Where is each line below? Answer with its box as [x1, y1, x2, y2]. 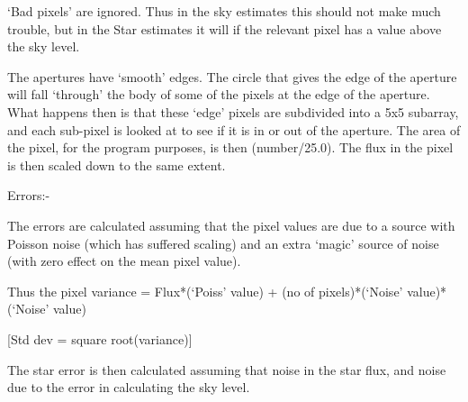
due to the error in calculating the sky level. [7, 378, 250, 397]
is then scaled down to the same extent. [7, 155, 226, 174]
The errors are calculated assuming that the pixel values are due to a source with [7, 215, 455, 234]
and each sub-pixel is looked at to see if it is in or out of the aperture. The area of [7, 120, 461, 139]
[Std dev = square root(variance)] [7, 329, 193, 348]
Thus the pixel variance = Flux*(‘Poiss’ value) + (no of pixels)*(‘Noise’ [7, 281, 403, 300]
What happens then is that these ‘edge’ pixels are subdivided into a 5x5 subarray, [7, 102, 459, 121]
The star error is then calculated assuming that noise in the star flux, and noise [7, 360, 446, 379]
